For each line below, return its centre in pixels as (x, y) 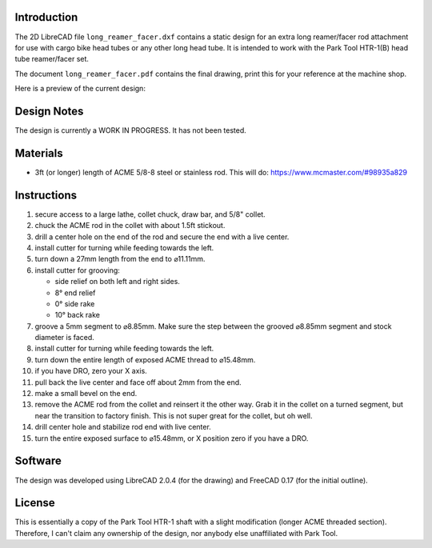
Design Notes (49, 111)
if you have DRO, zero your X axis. (91, 371)
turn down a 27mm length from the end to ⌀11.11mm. (120, 259)
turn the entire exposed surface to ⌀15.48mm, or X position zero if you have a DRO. (172, 438)
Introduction (46, 17)
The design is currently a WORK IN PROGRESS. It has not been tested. (131, 130)
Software (38, 461)
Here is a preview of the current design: (80, 89)
